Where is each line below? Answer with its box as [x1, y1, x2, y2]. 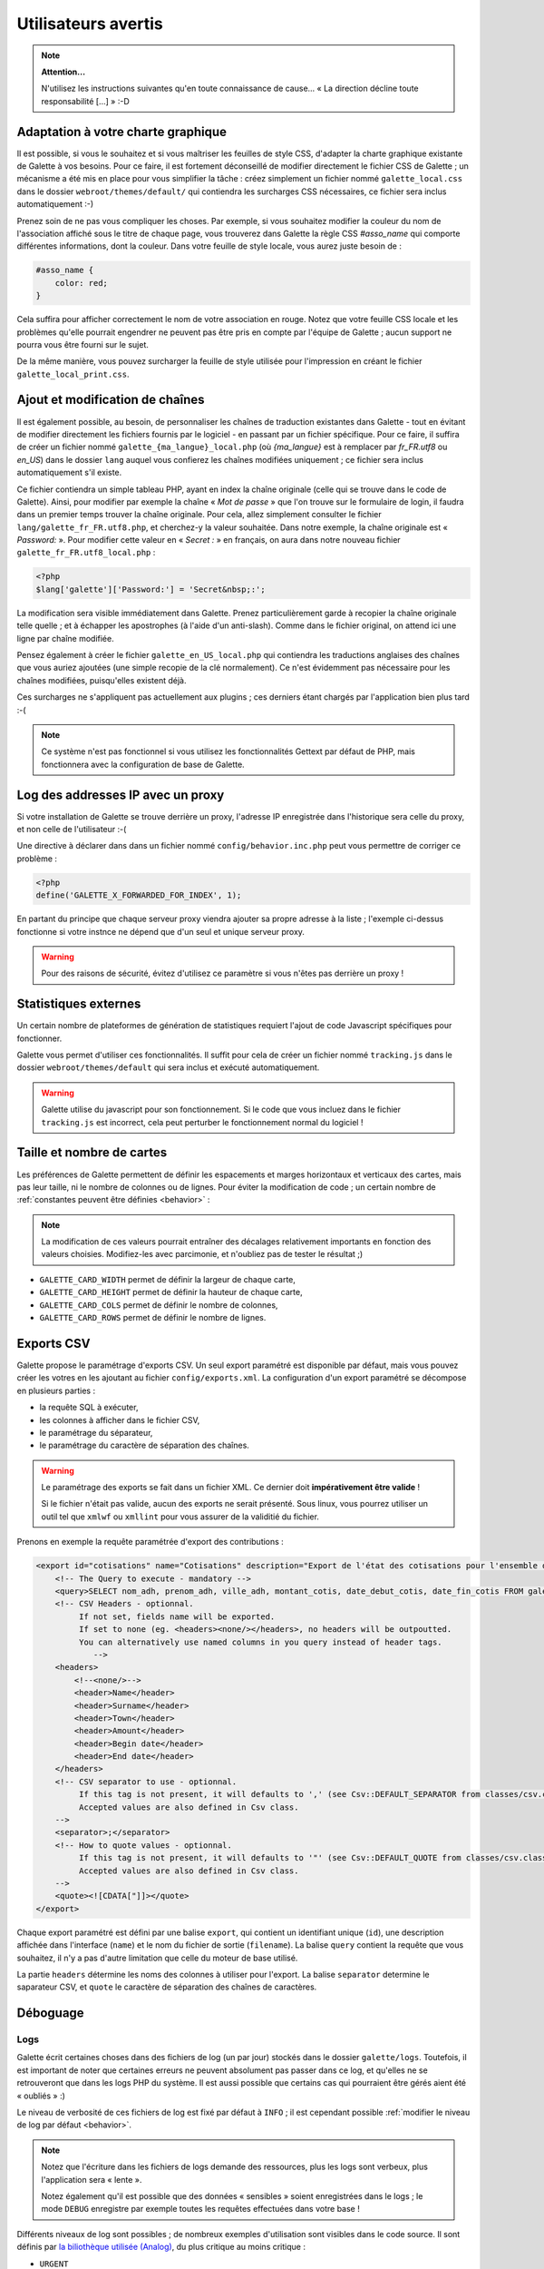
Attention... [41, 66, 86, 77]
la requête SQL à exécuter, [39, 1402, 139, 1413]
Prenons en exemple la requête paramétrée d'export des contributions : [16, 1537, 285, 1547]
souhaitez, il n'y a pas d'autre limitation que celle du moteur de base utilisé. [16, 1952, 298, 1963]
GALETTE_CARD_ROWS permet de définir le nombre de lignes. [39, 1312, 267, 1323]
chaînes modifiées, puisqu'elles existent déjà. [16, 674, 187, 685]
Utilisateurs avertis [16, 14, 163, 34]
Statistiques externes [16, 997, 141, 1012]
